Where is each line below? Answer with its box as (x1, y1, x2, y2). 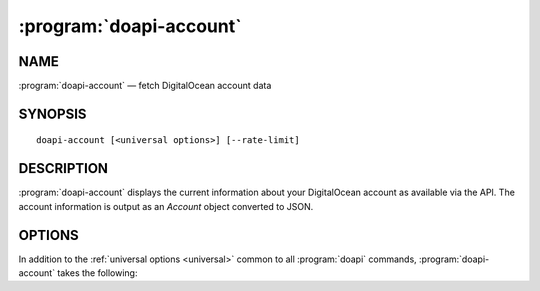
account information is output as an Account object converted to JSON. (18, 200, 314, 212)
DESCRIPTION (18, 160, 109, 177)
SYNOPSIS (18, 105, 87, 122)
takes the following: (56, 267, 138, 279)
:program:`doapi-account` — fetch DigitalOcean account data (18, 80, 272, 92)
